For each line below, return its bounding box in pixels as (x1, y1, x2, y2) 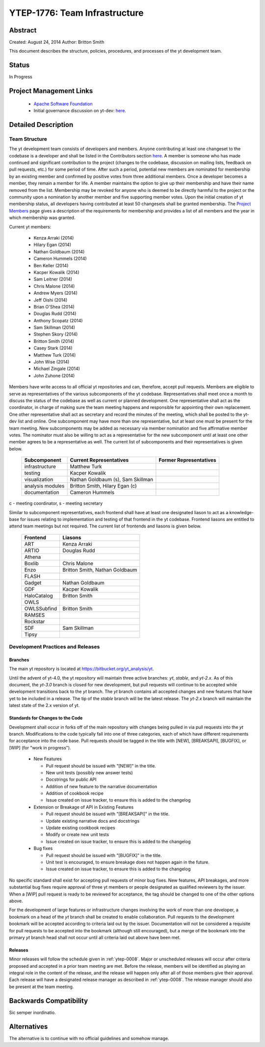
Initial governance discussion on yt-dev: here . (33, 108, 126, 114)
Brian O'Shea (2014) (33, 304, 75, 309)
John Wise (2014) (33, 359, 70, 365)
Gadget (24, 579, 42, 586)
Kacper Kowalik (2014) (33, 269, 79, 275)
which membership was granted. (9, 215, 76, 221)
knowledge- (229, 509, 254, 515)
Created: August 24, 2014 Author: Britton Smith (9, 39, 105, 45)
